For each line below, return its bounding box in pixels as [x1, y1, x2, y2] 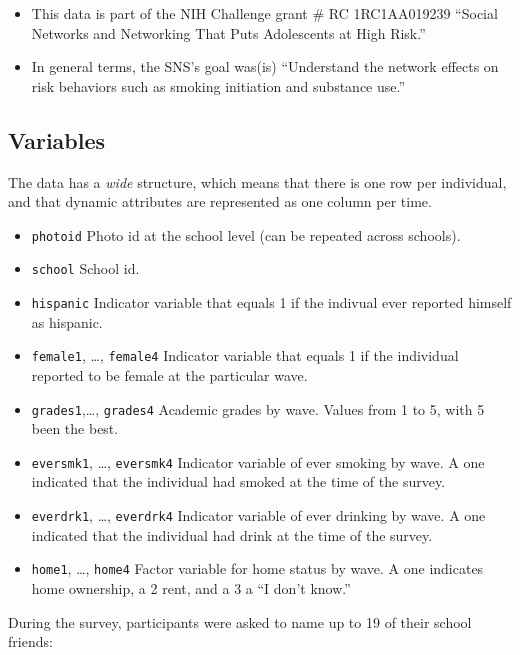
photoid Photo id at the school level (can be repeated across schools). [31, 224, 461, 245]
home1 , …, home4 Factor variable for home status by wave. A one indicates [31, 558, 484, 579]
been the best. [31, 418, 119, 439]
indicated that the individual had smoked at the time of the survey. [31, 471, 446, 492]
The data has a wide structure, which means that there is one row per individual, [8, 171, 507, 192]
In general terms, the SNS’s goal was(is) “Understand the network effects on [31, 56, 499, 77]
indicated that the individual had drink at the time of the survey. [31, 524, 433, 545]
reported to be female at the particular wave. [31, 364, 308, 385]
